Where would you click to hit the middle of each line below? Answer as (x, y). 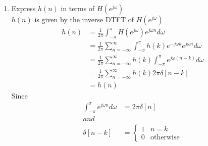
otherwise (165, 138)
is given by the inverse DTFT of (84, 19)
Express (23, 8)
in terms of (78, 8)
